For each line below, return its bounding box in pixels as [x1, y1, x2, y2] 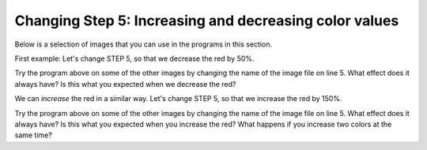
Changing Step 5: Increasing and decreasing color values [14, 12, 399, 29]
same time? [14, 130, 53, 140]
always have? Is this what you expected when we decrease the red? [14, 79, 236, 88]
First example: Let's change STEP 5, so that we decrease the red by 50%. [14, 54, 255, 63]
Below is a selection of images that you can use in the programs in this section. [14, 39, 273, 49]
